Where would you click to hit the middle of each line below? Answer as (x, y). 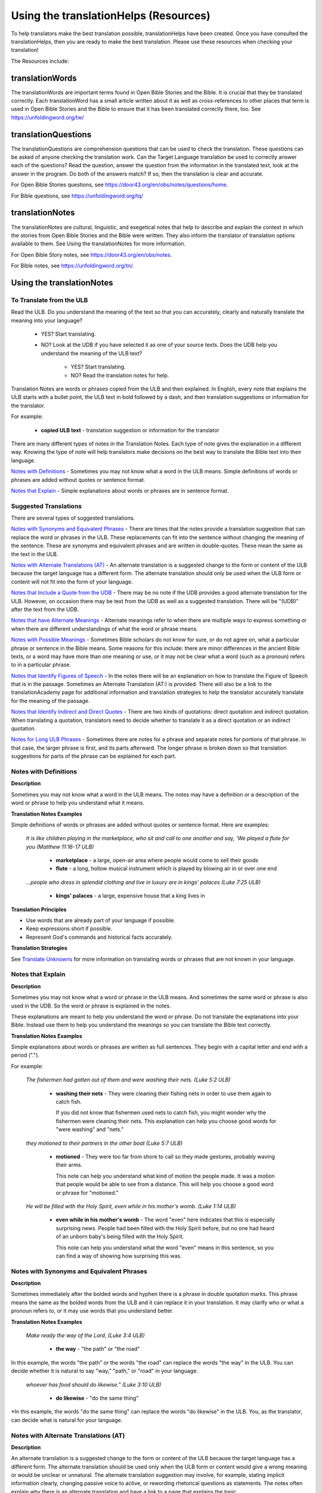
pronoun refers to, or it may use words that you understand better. (92, 1311)
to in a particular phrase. (41, 665)
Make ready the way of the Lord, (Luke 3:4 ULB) (86, 1335)
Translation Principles (39, 909)
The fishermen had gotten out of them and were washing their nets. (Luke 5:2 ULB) (128, 1080)
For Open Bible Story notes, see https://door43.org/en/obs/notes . (92, 254)
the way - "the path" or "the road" (98, 1349)
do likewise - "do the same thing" (97, 1398)
